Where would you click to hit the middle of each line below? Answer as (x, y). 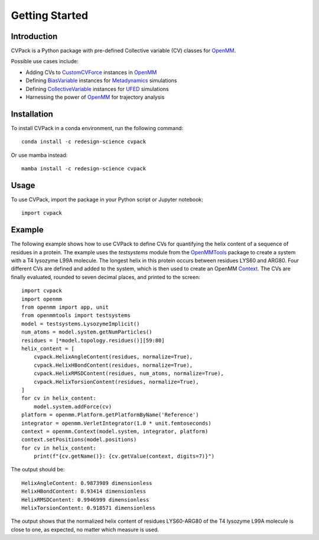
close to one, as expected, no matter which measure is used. (85, 529)
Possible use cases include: (45, 62)
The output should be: (38, 470)
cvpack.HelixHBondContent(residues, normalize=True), (113, 365)
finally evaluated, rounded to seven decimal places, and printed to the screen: (105, 277)
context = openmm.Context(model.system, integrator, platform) (115, 431)
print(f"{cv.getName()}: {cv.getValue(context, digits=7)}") (124, 456)
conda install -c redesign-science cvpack (84, 142)
